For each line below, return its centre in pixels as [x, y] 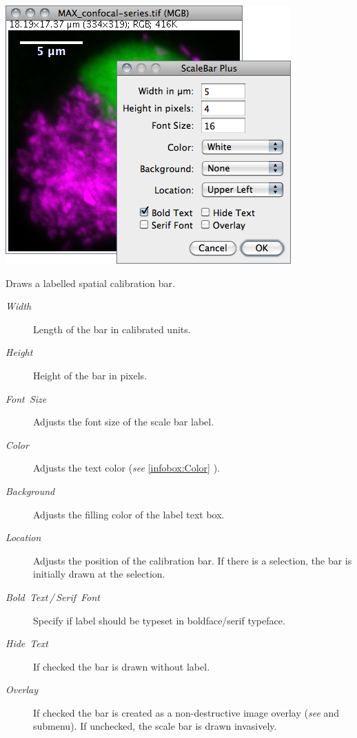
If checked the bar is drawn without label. [122, 666]
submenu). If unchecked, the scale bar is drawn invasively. [155, 726]
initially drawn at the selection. [99, 574]
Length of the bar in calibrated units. [112, 329]
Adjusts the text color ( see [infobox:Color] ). [126, 468]
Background [30, 491]
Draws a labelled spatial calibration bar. [90, 283]
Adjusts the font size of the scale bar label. [124, 422]
